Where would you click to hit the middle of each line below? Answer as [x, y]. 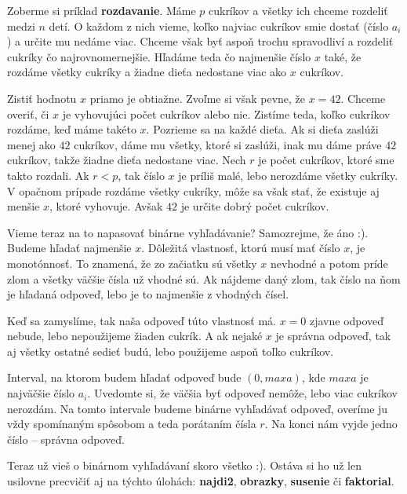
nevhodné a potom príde [329, 263]
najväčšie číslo [41, 393]
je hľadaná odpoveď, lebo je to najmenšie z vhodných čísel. [148, 294]
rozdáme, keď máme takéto [72, 129]
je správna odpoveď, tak [333, 336]
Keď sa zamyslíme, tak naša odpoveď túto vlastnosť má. [142, 320]
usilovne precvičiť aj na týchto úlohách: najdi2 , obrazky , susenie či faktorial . [201, 481]
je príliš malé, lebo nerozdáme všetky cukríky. [288, 175]
